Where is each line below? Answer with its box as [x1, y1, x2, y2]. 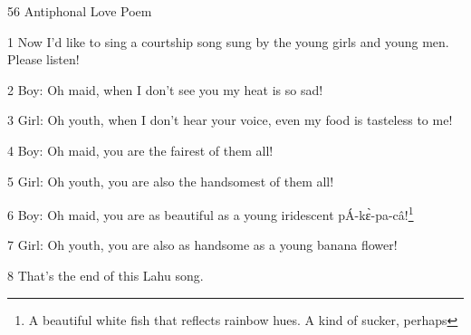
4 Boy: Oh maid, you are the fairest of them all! [7, 140, 274, 159]
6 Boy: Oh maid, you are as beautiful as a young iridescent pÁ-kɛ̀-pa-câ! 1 [7, 203, 414, 224]
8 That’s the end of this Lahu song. [7, 266, 204, 284]
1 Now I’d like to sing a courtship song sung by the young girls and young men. [7, 32, 449, 51]
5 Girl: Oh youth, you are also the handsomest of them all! [7, 171, 334, 190]
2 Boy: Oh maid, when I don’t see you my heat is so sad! [7, 80, 323, 99]
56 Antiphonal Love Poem [7, 2, 152, 20]
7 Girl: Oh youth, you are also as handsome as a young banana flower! [7, 235, 398, 254]
